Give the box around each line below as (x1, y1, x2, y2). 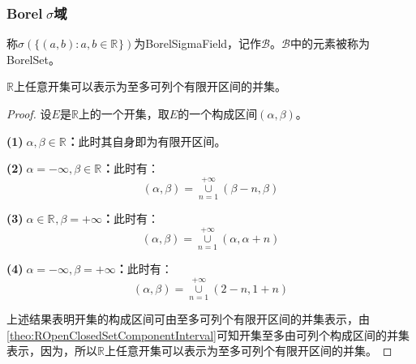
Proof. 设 (6, 105, 52, 122)
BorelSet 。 (6, 50, 60, 67)
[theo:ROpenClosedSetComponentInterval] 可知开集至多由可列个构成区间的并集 (6, 326, 410, 343)
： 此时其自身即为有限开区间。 (66, 132, 226, 149)
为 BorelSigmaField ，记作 (134, 35, 262, 52)
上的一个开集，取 (78, 105, 169, 122)
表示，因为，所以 (6, 342, 97, 359)
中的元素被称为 (289, 35, 370, 52)
